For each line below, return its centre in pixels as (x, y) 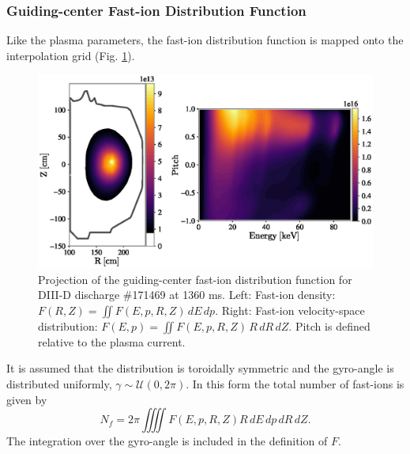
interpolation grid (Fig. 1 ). (71, 55)
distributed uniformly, (59, 383)
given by (27, 399)
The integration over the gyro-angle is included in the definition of (167, 441)
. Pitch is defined (329, 325)
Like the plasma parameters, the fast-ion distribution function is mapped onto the (205, 40)
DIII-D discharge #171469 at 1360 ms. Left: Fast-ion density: (187, 295)
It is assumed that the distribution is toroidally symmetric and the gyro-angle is (200, 368)
